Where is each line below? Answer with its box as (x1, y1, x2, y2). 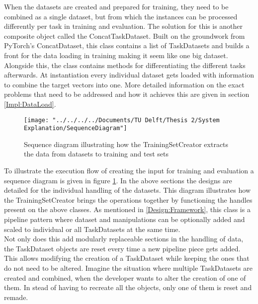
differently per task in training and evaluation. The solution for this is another (4, 21, 243, 31)
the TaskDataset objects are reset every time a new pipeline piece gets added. (4, 243, 241, 253)
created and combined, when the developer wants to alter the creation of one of (4, 272, 246, 283)
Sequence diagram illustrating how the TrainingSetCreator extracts (24, 139, 229, 149)
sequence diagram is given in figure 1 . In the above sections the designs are (4, 175, 232, 185)
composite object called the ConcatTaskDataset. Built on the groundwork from (4, 30, 245, 41)
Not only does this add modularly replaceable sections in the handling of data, (4, 233, 244, 244)
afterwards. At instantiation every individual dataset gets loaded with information (4, 70, 254, 80)
